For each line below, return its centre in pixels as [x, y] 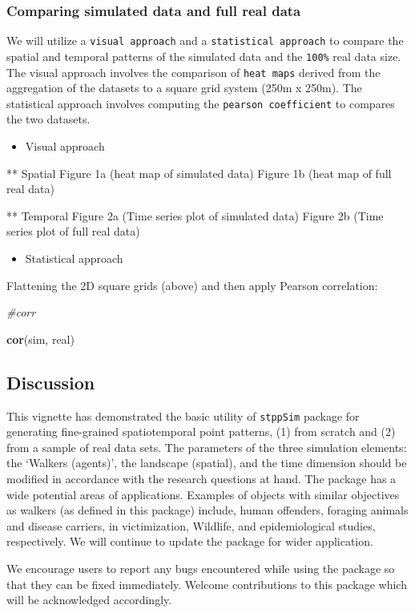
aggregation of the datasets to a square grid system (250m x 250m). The [184, 88]
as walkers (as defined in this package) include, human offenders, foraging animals [207, 510]
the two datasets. [48, 119]
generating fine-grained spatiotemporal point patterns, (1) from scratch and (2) [201, 432]
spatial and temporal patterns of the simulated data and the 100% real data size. [204, 56]
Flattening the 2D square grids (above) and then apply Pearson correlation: [192, 285]
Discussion [51, 382]
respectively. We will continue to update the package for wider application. [190, 541]
